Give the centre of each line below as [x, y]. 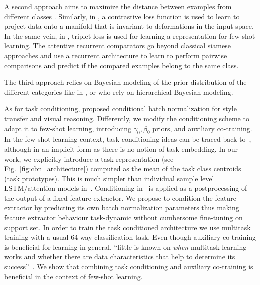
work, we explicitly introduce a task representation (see [89, 159]
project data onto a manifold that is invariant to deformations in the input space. [129, 26]
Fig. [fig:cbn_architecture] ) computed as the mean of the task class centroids [123, 169]
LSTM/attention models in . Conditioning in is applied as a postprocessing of [126, 188]
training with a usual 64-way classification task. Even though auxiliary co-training [130, 237]
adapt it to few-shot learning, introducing [68, 128]
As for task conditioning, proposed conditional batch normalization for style [120, 109]
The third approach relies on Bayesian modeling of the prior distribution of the [125, 82]
